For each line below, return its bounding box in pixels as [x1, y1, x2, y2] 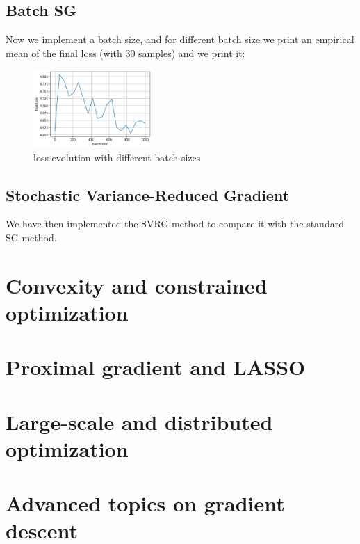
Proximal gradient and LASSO [6, 353, 306, 381]
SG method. [6, 230, 57, 245]
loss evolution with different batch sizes [33, 150, 201, 164]
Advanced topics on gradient [6, 489, 285, 518]
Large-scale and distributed [6, 407, 273, 435]
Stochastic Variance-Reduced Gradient [6, 184, 290, 205]
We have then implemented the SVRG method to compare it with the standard [6, 216, 344, 231]
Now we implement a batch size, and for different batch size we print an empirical [6, 32, 354, 47]
